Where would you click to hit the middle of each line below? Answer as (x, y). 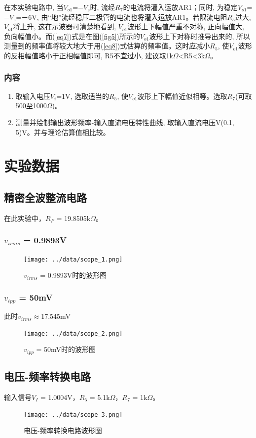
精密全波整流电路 (45, 197)
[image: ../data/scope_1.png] (73, 259)
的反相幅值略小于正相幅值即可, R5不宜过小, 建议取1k (89, 55)
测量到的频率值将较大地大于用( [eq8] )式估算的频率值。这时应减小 (107, 46)
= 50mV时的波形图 (66, 349)
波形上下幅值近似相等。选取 (182, 96)
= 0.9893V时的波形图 (73, 275)
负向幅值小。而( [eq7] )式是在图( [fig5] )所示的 (72, 36)
